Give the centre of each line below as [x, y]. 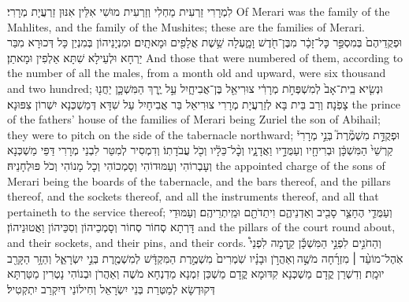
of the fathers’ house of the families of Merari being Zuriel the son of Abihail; [194, 119]
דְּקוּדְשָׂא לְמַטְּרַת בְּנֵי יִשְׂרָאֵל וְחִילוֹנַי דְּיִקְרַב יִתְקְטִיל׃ [111, 288]
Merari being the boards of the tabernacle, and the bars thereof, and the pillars [199, 180]
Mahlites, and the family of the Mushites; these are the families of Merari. [186, 26]
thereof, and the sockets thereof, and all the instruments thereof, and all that [193, 196]
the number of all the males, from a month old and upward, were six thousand [197, 73]
